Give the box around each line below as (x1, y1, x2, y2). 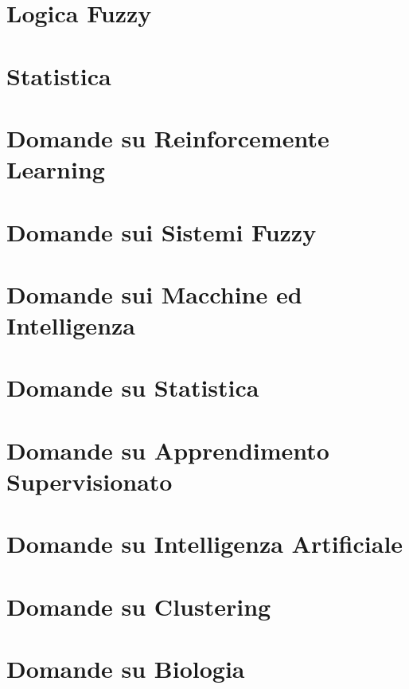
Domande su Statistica (6, 371, 259, 404)
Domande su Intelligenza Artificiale (6, 527, 403, 560)
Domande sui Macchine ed (6, 277, 302, 310)
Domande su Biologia (6, 652, 245, 685)
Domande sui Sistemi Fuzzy (6, 215, 317, 248)
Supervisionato (6, 465, 173, 497)
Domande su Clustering (6, 589, 271, 622)
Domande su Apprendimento (6, 433, 329, 466)
